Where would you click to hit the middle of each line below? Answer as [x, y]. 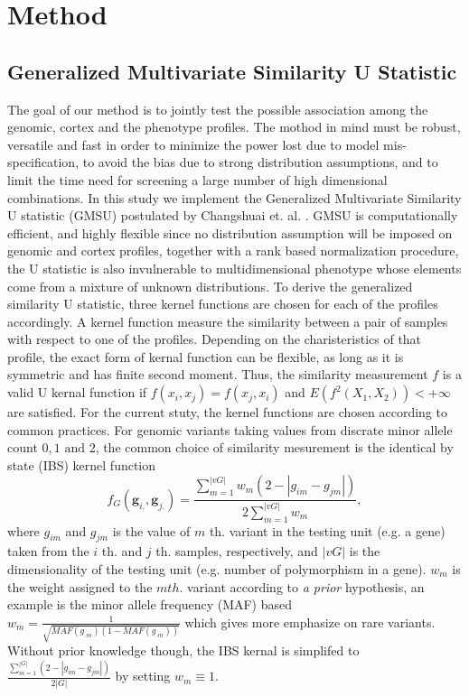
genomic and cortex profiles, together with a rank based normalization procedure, [233, 251]
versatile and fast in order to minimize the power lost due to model [193, 144]
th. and [122, 551]
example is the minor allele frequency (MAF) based [150, 604]
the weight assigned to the [80, 586]
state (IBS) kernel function [82, 464]
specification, [43, 162]
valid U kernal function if [77, 392]
